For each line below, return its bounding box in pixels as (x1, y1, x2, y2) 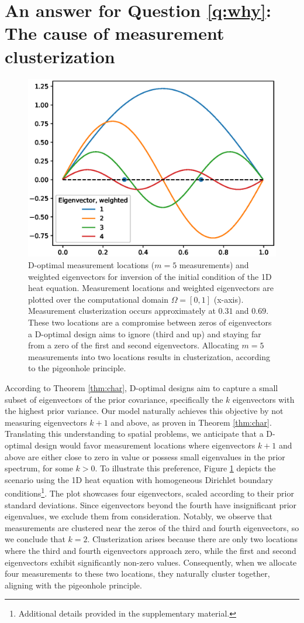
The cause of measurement (5, 21, 224, 45)
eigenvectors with (233, 393, 295, 405)
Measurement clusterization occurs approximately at (28, 304, 216, 317)
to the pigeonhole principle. (28, 362, 126, 374)
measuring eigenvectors (5, 416, 87, 428)
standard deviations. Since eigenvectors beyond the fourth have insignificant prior (5, 498, 297, 511)
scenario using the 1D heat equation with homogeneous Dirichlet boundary (5, 473, 273, 485)
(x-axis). (213, 293, 244, 305)
